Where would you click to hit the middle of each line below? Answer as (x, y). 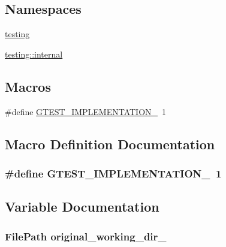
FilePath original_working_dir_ (86, 236)
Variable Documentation (82, 207)
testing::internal (34, 54)
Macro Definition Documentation (110, 144)
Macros (28, 86)
